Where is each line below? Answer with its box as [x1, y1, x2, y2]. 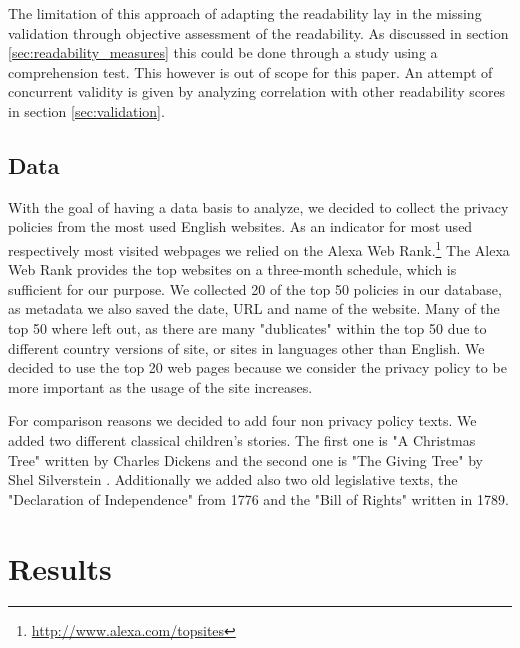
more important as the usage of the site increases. [8, 376, 313, 397]
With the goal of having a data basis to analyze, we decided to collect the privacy [8, 196, 509, 217]
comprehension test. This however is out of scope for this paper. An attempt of [8, 61, 493, 82]
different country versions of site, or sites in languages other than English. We [8, 337, 485, 358]
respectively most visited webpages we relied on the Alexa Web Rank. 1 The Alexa [8, 236, 510, 260]
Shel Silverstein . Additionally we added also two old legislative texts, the [8, 469, 458, 490]
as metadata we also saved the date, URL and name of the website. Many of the [8, 298, 500, 319]
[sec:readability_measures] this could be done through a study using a [8, 42, 438, 63]
